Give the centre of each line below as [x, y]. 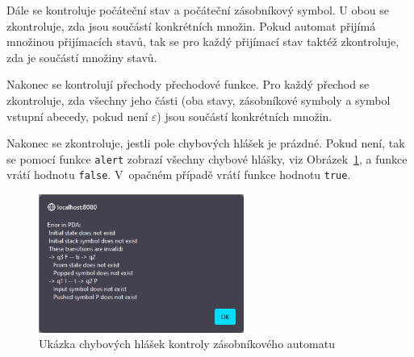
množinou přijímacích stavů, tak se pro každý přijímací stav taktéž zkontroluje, [203, 42]
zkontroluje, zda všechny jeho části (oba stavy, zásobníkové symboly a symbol [199, 100]
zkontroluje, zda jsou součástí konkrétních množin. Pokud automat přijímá [191, 25]
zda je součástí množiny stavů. [82, 57]
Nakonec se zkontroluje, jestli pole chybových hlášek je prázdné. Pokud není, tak [206, 143]
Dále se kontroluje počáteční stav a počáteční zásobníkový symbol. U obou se [198, 10]
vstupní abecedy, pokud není [77, 116]
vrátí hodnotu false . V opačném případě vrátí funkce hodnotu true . [179, 174]
